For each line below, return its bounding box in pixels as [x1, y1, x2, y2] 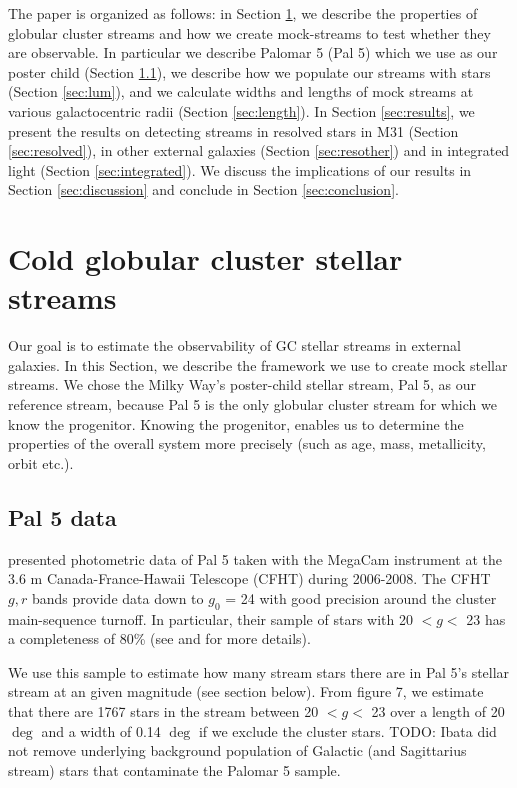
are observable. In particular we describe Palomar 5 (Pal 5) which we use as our [8, 42, 498, 63]
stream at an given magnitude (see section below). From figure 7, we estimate [8, 681, 484, 702]
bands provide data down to [31, 587, 204, 608]
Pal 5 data [8, 501, 117, 532]
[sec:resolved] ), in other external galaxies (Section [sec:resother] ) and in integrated [8, 140, 510, 161]
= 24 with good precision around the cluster [225, 587, 497, 608]
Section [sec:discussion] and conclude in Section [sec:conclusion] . [8, 179, 399, 200]
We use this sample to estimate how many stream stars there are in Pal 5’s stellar [8, 661, 510, 682]
